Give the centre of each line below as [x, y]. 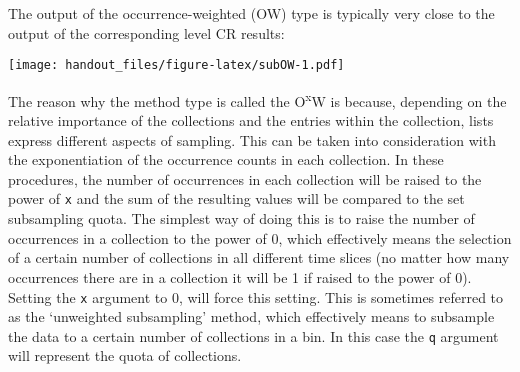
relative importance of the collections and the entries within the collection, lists [251, 120]
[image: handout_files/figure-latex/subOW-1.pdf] [176, 65]
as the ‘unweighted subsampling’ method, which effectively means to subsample [251, 316]
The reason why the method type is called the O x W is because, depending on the [257, 99]
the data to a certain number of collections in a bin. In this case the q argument [253, 335]
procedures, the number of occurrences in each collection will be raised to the [245, 178]
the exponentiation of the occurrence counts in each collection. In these [226, 159]
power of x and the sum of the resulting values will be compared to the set [236, 198]
